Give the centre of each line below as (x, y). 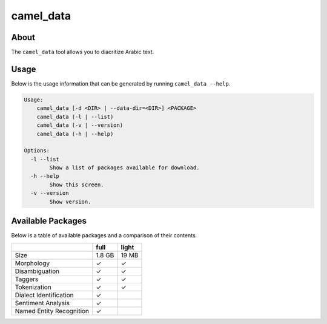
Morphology (32, 263)
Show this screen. (77, 184)
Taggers (27, 279)
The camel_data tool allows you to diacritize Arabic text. (83, 52)
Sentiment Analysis (42, 303)
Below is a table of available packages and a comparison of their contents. (104, 235)
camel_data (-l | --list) (75, 116)
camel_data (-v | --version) (80, 125)
